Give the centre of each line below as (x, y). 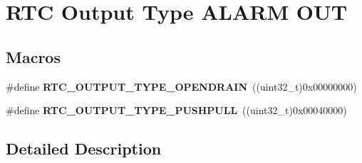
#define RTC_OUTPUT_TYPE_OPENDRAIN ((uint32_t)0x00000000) (181, 86)
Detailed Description (84, 148)
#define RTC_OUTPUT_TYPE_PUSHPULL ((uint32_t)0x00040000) (176, 110)
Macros (33, 56)
